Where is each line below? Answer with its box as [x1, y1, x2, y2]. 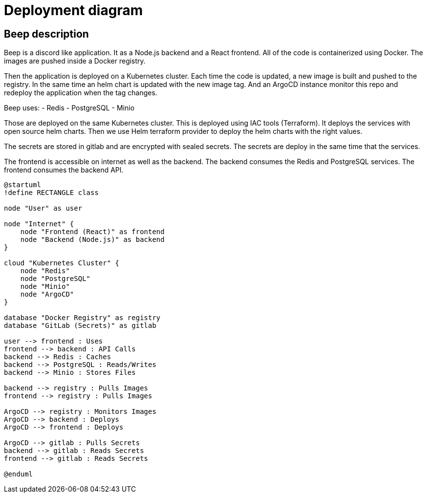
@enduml [4, 470, 33, 478]
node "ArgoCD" [20, 290, 74, 299]
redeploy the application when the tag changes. [4, 88, 157, 97]
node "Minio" [20, 282, 70, 291]
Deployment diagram [4, 2, 143, 19]
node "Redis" [20, 267, 70, 275]
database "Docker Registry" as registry [4, 314, 161, 322]
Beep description [4, 27, 89, 40]
